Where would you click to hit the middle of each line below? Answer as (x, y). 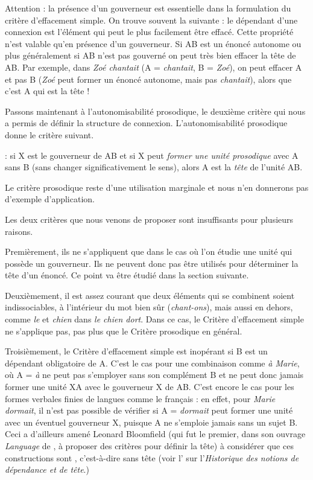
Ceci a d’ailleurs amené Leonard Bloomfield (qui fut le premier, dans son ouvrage (155, 434)
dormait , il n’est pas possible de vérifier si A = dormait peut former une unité (149, 410)
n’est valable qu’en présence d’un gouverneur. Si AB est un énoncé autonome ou (153, 43)
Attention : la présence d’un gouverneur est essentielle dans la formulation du (148, 8)
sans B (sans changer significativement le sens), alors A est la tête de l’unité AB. (154, 167)
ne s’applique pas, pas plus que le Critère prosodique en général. (124, 331)
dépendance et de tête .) (47, 469)
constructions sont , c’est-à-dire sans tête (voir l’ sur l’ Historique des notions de (152, 457)
